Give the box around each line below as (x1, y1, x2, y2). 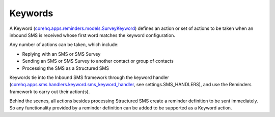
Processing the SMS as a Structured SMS (22, 65, 109, 71)
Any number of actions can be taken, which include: (9, 42, 119, 48)
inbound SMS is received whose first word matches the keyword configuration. (9, 32, 175, 38)
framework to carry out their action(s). (9, 89, 90, 95)
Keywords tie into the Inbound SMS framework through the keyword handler (9, 74, 169, 81)
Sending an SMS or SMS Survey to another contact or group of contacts (22, 58, 174, 64)
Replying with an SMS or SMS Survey (22, 51, 101, 57)
